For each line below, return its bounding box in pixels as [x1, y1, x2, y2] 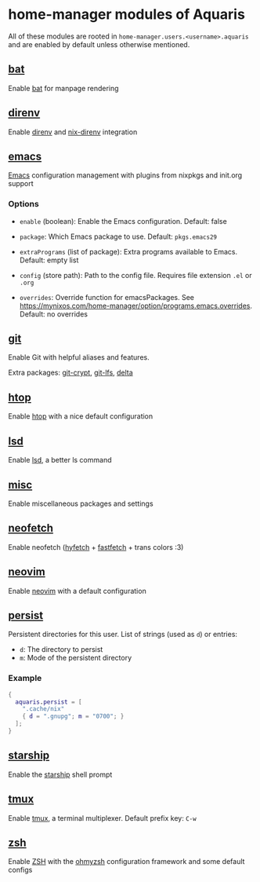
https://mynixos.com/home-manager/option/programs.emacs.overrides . [19, 301, 253, 310]
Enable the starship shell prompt [8, 770, 113, 779]
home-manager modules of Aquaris [8, 5, 245, 24]
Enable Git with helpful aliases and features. [8, 353, 150, 362]
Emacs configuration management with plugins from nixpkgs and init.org [8, 170, 243, 180]
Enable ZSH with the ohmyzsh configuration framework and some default [8, 857, 245, 866]
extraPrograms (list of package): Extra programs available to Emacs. [19, 247, 237, 256]
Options [8, 199, 39, 210]
